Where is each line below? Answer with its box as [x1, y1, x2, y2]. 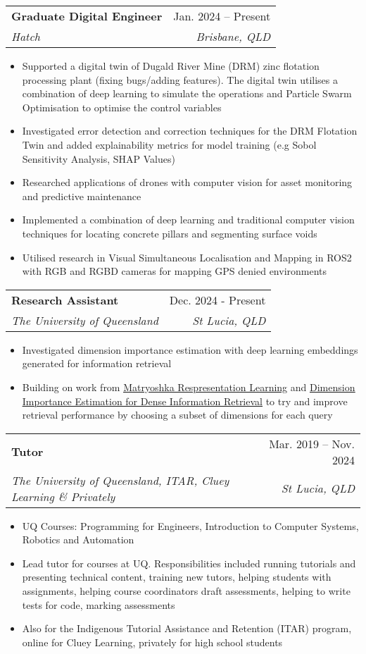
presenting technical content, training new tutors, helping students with [22, 569, 332, 584]
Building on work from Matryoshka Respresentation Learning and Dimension [22, 379, 355, 394]
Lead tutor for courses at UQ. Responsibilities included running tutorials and [22, 555, 356, 570]
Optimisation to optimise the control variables [22, 99, 222, 114]
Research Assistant [11, 291, 119, 308]
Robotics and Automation [22, 532, 134, 547]
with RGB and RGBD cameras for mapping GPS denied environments [22, 264, 327, 278]
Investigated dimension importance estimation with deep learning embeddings [22, 342, 358, 357]
